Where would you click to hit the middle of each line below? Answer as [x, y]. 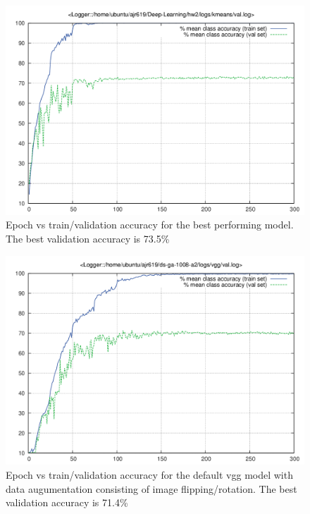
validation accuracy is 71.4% [67, 502]
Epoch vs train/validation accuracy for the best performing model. [150, 225]
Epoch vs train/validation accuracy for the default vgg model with [149, 474]
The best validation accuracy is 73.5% [88, 238]
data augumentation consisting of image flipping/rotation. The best [151, 488]
